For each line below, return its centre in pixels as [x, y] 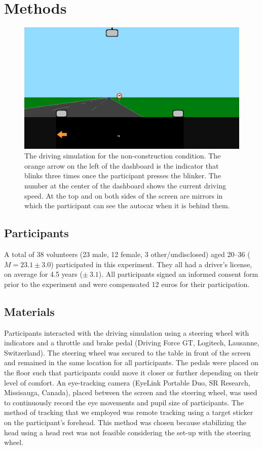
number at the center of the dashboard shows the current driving [125, 185]
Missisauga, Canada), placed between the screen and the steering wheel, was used [131, 392]
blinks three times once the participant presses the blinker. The [123, 175]
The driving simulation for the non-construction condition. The [123, 156]
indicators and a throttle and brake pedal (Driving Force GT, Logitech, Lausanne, [132, 343]
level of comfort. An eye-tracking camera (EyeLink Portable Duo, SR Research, [127, 382]
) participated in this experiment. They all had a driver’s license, [152, 264]
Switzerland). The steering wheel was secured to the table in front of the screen [127, 352]
